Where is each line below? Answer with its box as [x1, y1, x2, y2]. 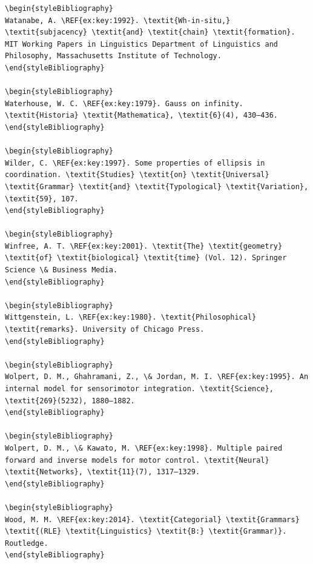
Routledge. [5, 539, 48, 548]
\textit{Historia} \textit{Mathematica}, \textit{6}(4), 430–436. [5, 111, 278, 120]
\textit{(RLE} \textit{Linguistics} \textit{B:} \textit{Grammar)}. [5, 527, 287, 536]
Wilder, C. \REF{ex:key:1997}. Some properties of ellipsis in [5, 158, 265, 167]
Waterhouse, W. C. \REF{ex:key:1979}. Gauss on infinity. [5, 99, 243, 108]
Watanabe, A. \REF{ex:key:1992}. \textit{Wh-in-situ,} [5, 16, 231, 25]
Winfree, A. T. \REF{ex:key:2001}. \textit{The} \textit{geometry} [5, 241, 283, 250]
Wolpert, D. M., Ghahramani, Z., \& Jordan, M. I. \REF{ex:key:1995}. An [5, 372, 309, 381]
